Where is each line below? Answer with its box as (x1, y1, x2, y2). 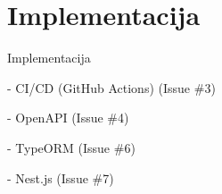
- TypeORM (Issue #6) (7, 138, 136, 156)
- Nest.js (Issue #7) (7, 168, 114, 187)
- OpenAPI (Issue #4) (7, 108, 129, 127)
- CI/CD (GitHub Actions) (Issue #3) (7, 78, 216, 97)
